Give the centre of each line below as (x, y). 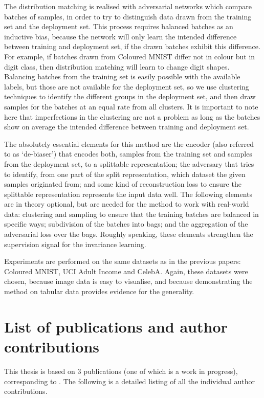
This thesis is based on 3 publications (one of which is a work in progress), (121, 371)
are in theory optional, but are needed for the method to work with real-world (127, 204)
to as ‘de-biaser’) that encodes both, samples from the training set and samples (128, 154)
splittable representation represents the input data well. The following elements (128, 194)
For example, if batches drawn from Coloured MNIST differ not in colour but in (130, 56)
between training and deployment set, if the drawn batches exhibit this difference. (132, 46)
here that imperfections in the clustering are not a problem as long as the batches (132, 116)
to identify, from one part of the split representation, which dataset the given (125, 174)
